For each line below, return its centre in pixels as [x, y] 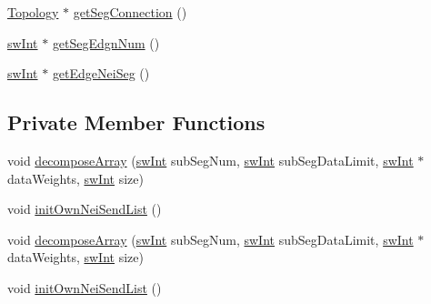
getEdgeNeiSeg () [101, 73]
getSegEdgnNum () [106, 42]
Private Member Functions [136, 122]
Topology [33, 12]
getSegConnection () [130, 12]
